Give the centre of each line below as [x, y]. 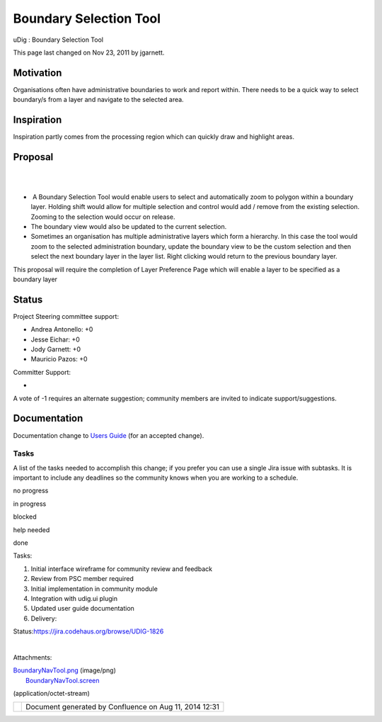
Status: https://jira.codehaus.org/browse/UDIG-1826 [88, 631]
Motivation [37, 73]
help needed [31, 530]
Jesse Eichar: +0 [56, 339]
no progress [31, 491]
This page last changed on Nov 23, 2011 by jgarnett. [89, 52]
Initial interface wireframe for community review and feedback [121, 569]
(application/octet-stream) [51, 694]
